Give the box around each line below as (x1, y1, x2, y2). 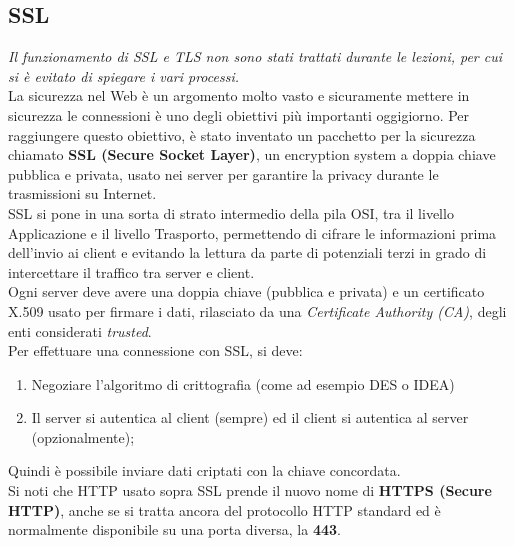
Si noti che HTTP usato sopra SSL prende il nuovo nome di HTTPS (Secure (8, 480, 492, 501)
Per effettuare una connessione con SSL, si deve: (8, 340, 303, 361)
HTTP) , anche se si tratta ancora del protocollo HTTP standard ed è (8, 499, 441, 520)
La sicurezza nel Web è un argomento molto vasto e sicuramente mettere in (8, 85, 470, 106)
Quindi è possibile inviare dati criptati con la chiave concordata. (8, 460, 401, 481)
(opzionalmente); (31, 426, 135, 447)
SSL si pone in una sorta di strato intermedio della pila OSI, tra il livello (8, 202, 454, 223)
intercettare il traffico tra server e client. (8, 261, 255, 282)
